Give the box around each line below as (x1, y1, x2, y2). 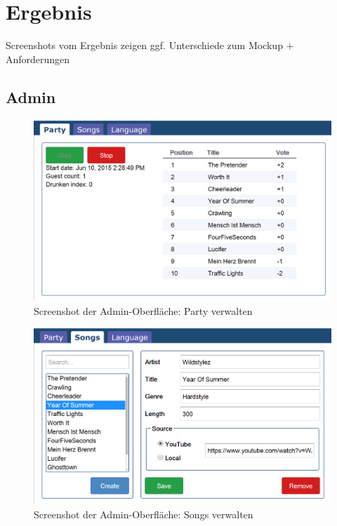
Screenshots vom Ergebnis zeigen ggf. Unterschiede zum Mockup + (6, 38, 294, 53)
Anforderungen (6, 51, 70, 66)
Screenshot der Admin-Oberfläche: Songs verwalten (34, 506, 253, 521)
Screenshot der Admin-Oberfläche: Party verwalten (34, 303, 253, 318)
